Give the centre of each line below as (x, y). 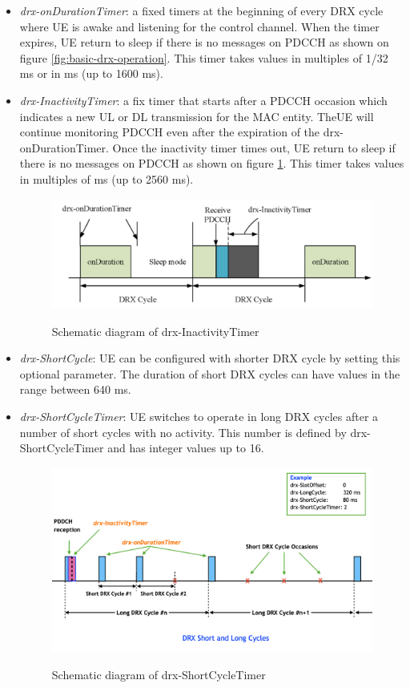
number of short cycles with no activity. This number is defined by (183, 432)
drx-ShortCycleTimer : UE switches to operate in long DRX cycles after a (199, 417)
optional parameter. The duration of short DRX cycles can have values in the (210, 373)
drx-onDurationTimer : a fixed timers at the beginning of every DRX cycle (201, 10)
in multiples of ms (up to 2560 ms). (107, 178)
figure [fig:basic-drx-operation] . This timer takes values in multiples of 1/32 (204, 57)
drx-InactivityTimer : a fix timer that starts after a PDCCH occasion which (203, 100)
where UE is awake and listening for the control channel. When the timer (199, 26)
